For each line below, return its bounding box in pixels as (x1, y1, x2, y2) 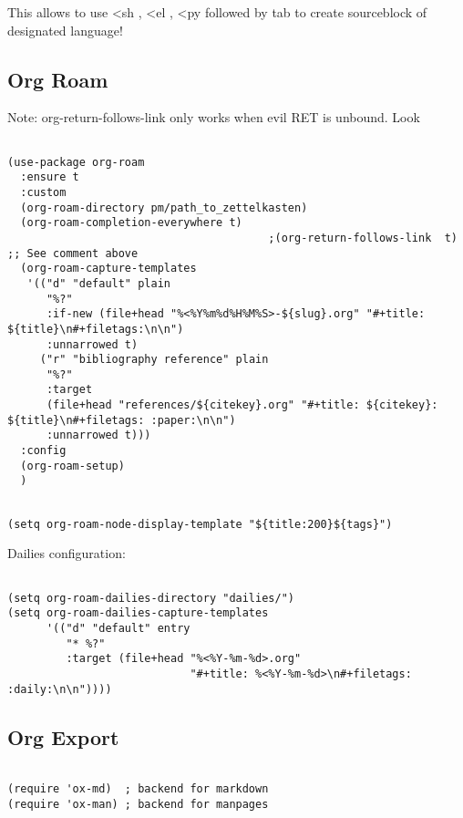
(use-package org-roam (7, 155, 145, 169)
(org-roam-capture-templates (20, 262, 197, 275)
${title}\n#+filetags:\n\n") (7, 322, 184, 336)
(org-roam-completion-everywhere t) (20, 216, 242, 230)
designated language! (7, 20, 123, 39)
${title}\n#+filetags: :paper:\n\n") (7, 413, 236, 427)
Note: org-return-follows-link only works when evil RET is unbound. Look (7, 108, 420, 127)
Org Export (7, 722, 119, 751)
